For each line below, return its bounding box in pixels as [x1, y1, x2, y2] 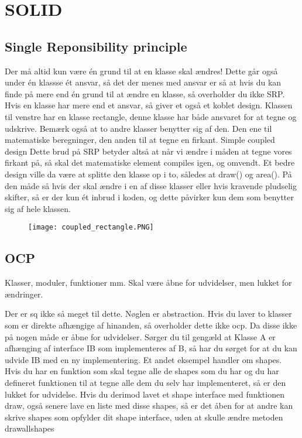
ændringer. [5, 288, 43, 300]
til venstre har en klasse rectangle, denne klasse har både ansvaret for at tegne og [5, 110, 297, 122]
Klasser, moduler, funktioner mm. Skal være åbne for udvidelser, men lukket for [5, 276, 292, 289]
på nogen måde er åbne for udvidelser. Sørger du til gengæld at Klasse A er [5, 330, 276, 343]
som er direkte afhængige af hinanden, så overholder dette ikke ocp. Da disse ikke [5, 319, 297, 331]
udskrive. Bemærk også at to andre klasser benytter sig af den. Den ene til [5, 122, 272, 134]
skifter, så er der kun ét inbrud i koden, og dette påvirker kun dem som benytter [5, 191, 294, 203]
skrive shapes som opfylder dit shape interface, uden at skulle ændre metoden [5, 410, 283, 423]
